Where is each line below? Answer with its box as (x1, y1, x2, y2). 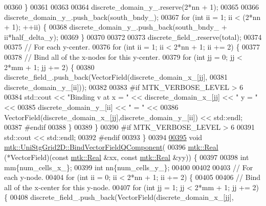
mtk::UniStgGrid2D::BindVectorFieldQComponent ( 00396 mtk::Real (4, 142, 218, 152)
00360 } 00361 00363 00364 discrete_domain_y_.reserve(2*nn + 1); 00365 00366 (4, 2, 259, 12)
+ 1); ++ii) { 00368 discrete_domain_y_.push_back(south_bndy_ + (4, 21, 227, 32)
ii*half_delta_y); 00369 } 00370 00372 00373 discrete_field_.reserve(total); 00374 (4, 31, 262, 42)
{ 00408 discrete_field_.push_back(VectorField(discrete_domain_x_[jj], (4, 192, 234, 202)
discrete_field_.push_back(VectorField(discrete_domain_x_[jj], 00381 (4, 72, 228, 82)
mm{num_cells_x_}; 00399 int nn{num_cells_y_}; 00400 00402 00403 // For (4, 162, 253, 172)
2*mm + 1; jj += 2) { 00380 (4, 61, 95, 72)
